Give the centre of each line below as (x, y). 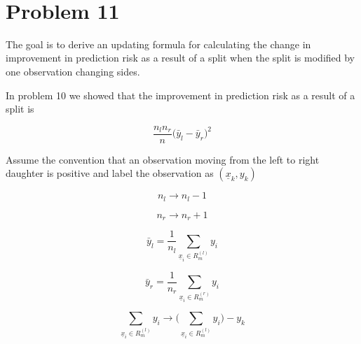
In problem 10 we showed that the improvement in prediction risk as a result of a (180, 95)
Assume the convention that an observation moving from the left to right (163, 159)
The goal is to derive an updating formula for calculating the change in (158, 44)
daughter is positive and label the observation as (110, 173)
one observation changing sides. (73, 71)
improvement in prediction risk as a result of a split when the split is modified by (180, 58)
